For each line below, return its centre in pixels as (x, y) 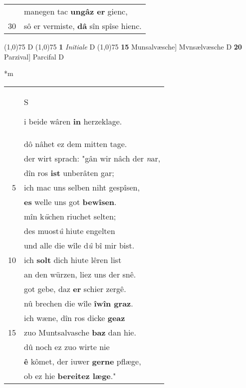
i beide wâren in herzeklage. (73, 121)
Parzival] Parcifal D (34, 56)
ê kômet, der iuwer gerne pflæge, (83, 361)
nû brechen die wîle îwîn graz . (79, 303)
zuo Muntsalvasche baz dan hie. (80, 332)
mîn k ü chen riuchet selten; (70, 216)
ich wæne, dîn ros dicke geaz (75, 317)
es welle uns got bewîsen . (70, 201)
